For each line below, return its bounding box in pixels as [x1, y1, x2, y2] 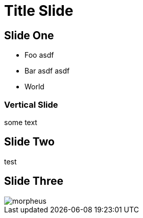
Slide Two [4, 135, 55, 149]
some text [4, 117, 37, 127]
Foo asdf [25, 51, 54, 60]
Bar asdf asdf [25, 66, 70, 76]
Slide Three [4, 175, 64, 188]
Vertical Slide [4, 99, 58, 110]
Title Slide [4, 2, 74, 19]
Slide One [4, 29, 54, 42]
